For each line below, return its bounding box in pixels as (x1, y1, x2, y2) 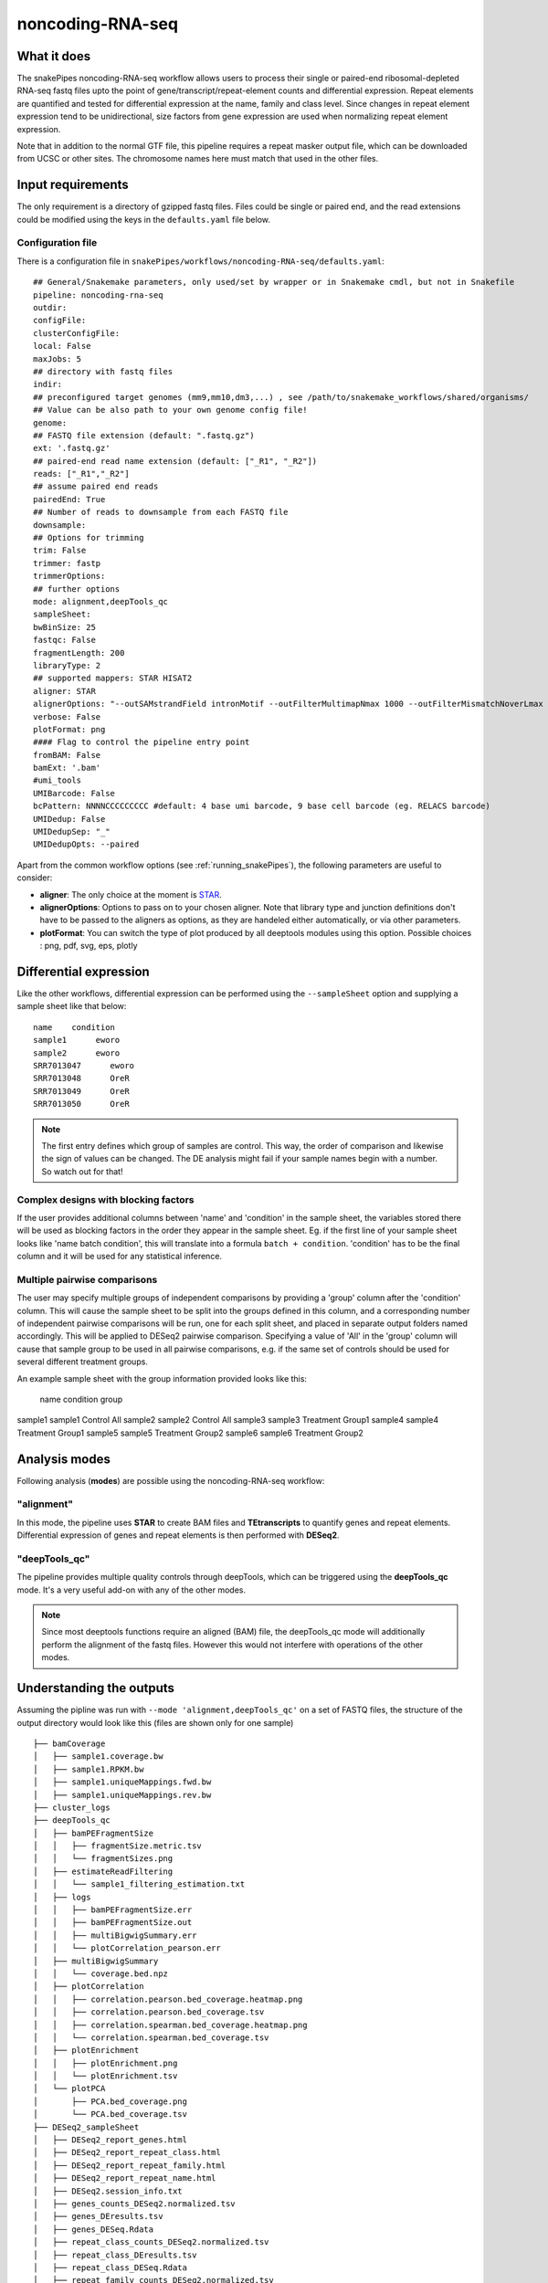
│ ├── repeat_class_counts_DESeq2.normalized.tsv (33, 2237, 269, 2247)
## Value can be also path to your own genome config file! (33, 405, 308, 416)
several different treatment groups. (16, 1356, 148, 1367)
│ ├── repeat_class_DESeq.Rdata (33, 2262, 187, 2273)
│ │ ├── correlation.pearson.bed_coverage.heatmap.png (33, 1994, 303, 2004)
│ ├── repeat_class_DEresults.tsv (33, 2249, 197, 2260)
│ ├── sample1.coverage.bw (33, 1752, 163, 1762)
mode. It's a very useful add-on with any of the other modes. (16, 1584, 247, 1595)
